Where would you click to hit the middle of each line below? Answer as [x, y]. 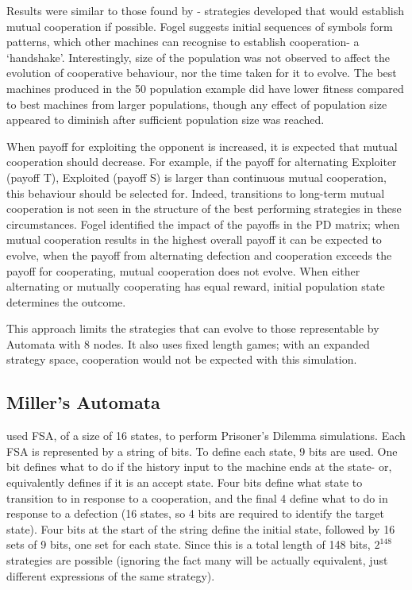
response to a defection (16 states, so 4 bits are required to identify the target [195, 513]
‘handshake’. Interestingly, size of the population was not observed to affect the [198, 57]
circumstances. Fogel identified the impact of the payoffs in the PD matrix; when [203, 224]
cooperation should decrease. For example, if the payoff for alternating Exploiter [202, 162]
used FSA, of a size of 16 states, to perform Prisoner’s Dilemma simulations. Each [206, 436]
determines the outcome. [66, 301]
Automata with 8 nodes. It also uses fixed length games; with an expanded [188, 343]
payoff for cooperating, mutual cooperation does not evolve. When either [183, 270]
